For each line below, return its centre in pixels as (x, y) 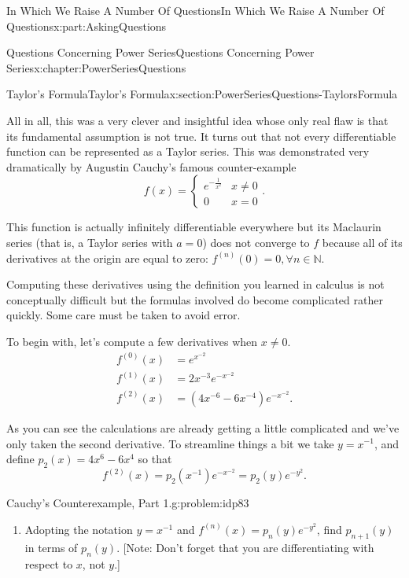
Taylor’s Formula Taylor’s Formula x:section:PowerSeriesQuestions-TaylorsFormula (202, 94)
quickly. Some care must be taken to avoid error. (123, 315)
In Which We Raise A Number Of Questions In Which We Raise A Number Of (195, 10)
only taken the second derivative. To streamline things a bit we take (170, 443)
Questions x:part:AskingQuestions (87, 26)
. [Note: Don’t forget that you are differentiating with (245, 547)
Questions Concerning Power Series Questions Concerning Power (160, 52)
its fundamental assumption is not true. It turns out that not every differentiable (201, 136)
